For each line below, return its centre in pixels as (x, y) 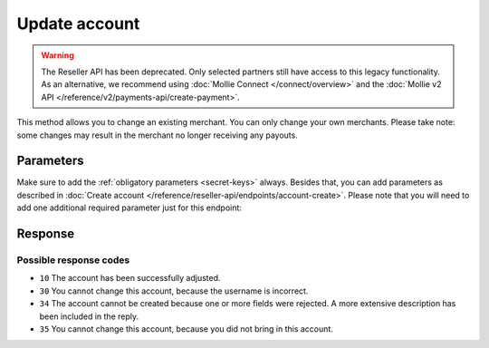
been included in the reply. (89, 316)
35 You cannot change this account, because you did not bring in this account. (187, 329)
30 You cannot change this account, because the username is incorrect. (174, 291)
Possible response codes (73, 260)
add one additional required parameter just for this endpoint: (129, 208)
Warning (58, 55)
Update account (78, 24)
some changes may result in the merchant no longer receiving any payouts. (157, 135)
